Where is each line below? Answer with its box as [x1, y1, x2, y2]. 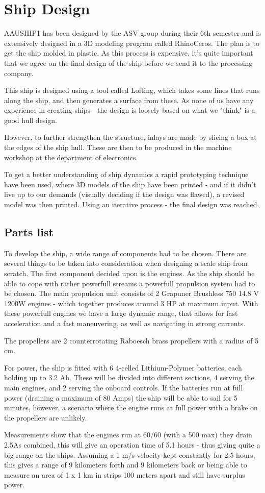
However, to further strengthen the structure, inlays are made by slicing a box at [4, 132, 257, 142]
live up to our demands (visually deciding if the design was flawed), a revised [4, 189, 245, 200]
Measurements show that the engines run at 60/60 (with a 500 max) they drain [4, 429, 252, 440]
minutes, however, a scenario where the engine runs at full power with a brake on [4, 402, 258, 413]
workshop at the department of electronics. [4, 152, 138, 162]
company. [4, 67, 34, 78]
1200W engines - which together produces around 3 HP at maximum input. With [4, 298, 258, 308]
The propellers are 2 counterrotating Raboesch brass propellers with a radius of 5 [4, 335, 259, 346]
